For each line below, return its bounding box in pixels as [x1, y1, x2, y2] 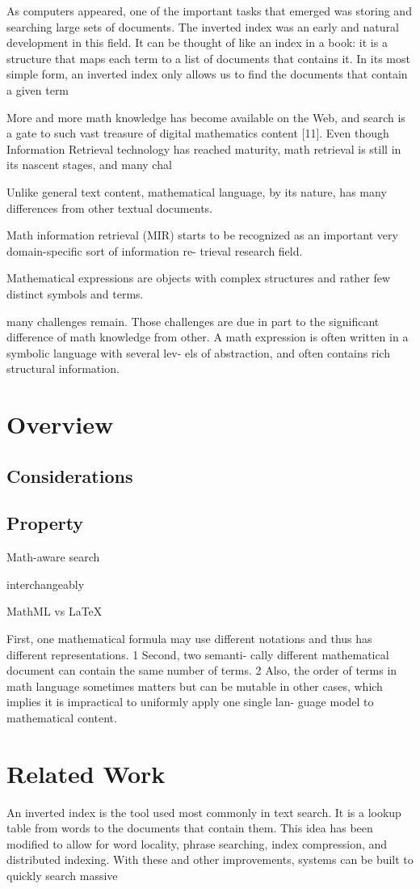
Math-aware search [6, 548, 100, 565]
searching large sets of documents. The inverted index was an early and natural [6, 18, 399, 35]
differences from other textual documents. [6, 199, 212, 216]
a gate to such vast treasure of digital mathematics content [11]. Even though [6, 125, 389, 142]
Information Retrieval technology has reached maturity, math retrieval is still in [6, 140, 401, 157]
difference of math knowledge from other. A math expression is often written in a [6, 328, 409, 345]
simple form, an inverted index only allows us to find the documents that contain [6, 66, 408, 83]
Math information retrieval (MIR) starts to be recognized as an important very [6, 226, 398, 243]
